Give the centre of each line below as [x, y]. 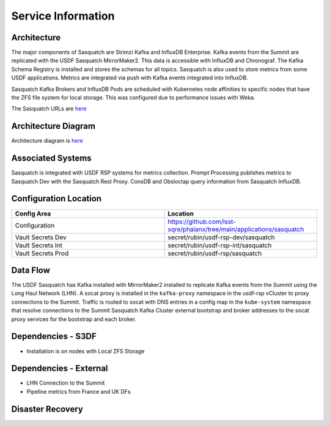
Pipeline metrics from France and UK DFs [79, 391]
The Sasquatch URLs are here [49, 109]
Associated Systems [51, 158]
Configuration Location [57, 199]
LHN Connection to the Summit [66, 383]
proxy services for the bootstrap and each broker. [74, 319]
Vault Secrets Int [39, 245]
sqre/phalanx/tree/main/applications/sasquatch [236, 229]
